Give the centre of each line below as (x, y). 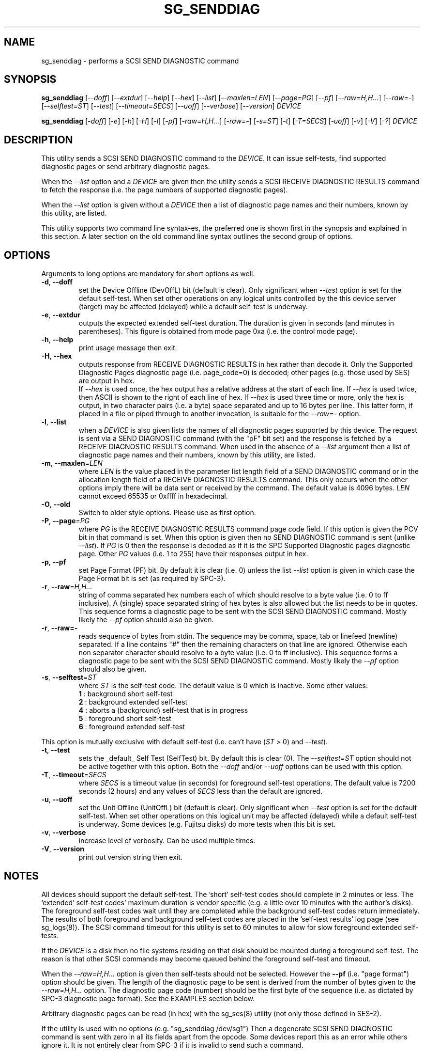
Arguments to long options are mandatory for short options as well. (148, 274)
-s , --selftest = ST (69, 677)
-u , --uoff (57, 800)
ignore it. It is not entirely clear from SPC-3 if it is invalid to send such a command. (172, 1045)
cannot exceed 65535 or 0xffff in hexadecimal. (153, 496)
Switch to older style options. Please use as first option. (167, 513)
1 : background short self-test (126, 694)
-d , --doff (57, 282)
